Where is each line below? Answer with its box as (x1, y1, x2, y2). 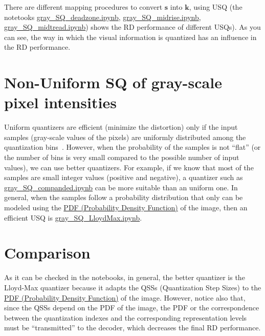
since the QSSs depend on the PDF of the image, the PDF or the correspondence (4, 302, 259, 313)
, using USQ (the (189, 2, 242, 12)
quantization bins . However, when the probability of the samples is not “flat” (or (4, 142, 261, 152)
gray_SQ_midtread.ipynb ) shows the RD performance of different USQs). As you (4, 22, 261, 32)
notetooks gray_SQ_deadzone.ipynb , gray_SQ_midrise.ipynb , (4, 11, 201, 22)
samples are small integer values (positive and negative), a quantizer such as (4, 172, 243, 183)
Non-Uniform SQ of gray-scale (4, 72, 222, 93)
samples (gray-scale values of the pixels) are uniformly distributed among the (4, 131, 246, 142)
